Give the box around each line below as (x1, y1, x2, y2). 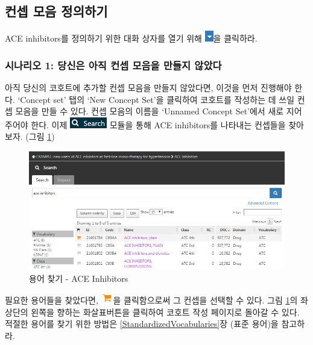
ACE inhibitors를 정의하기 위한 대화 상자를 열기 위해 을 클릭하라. (5, 32, 258, 45)
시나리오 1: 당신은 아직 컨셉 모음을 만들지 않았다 (5, 57, 222, 72)
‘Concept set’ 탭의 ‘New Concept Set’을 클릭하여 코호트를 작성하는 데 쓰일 (17, 93, 295, 105)
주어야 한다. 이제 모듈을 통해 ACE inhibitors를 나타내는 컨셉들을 (5, 118, 286, 131)
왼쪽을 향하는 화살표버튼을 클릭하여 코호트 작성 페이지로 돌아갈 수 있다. (31, 305, 300, 318)
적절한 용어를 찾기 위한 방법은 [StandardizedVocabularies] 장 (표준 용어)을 (5, 317, 279, 330)
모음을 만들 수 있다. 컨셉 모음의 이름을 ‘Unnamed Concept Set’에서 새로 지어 (15, 105, 302, 117)
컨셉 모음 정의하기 (5, 2, 108, 20)
